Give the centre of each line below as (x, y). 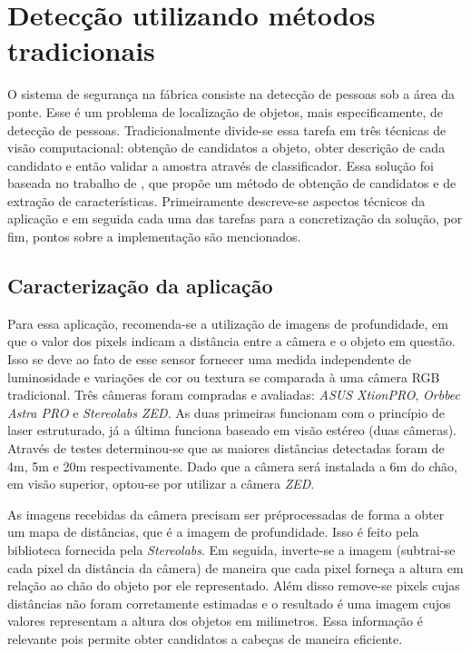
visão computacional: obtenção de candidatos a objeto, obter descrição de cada (226, 148)
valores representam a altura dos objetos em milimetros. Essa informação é (215, 621)
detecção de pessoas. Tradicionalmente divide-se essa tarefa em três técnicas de (227, 129)
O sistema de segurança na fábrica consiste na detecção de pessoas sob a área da (231, 94)
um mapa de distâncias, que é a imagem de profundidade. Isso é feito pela (213, 532)
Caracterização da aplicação (140, 286)
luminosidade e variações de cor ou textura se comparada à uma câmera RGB (224, 377)
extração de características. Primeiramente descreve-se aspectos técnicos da (216, 200)
